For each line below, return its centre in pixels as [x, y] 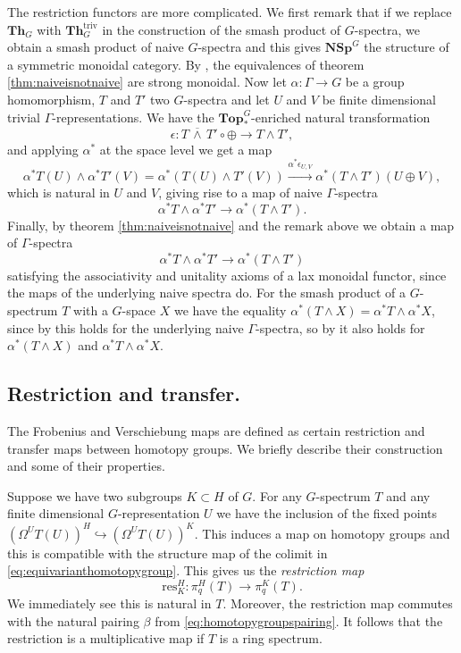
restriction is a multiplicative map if [106, 638]
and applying [43, 149]
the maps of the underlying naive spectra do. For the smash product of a [206, 293]
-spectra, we [387, 29]
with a [91, 310]
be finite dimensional [379, 99]
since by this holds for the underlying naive [126, 327]
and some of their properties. [86, 466]
